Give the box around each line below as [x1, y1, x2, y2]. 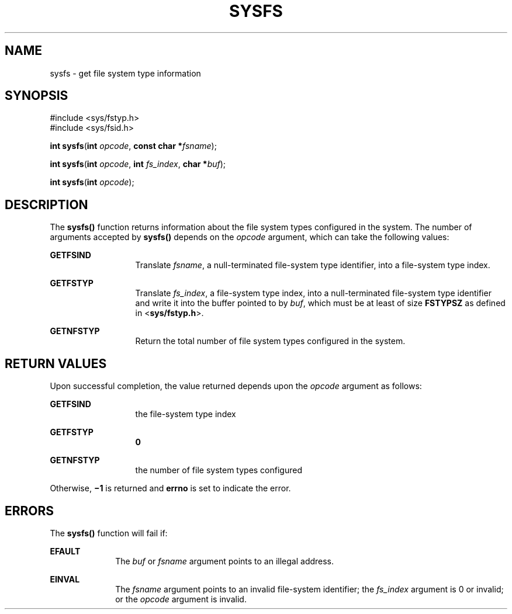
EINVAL [50, 574, 80, 584]
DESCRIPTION [5, 197, 88, 212]
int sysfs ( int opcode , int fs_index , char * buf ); [50, 159, 226, 169]
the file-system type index [135, 409, 236, 419]
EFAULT [50, 546, 81, 556]
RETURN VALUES [5, 356, 107, 371]
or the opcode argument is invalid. [115, 594, 247, 604]
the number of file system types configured [135, 465, 302, 476]
